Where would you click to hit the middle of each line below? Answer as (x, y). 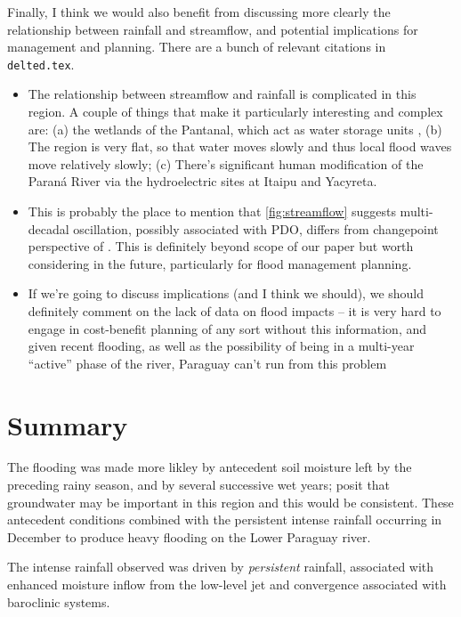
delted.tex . (41, 64)
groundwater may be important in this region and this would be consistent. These (230, 502)
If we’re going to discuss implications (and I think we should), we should (226, 293)
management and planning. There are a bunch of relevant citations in (197, 47)
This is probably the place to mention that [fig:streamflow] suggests (212, 211)
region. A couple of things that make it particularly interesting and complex (235, 112)
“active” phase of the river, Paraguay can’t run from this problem (207, 363)
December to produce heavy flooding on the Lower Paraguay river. (189, 536)
